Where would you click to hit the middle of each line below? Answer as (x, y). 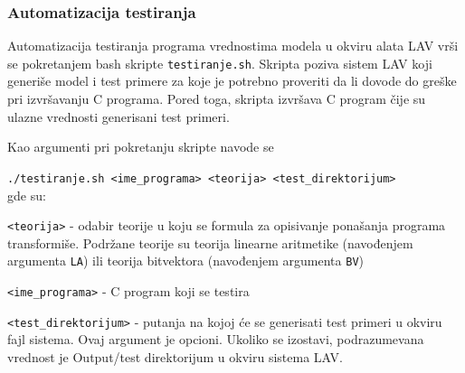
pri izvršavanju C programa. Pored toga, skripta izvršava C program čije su (217, 99)
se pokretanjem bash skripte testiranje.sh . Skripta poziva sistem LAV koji (220, 63)
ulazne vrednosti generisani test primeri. (119, 116)
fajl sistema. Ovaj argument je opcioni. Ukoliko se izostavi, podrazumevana (216, 339)
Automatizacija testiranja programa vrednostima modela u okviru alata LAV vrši (233, 46)
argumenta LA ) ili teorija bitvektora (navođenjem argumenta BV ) (186, 261)
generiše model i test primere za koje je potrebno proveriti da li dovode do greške (232, 81)
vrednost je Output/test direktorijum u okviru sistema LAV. (175, 356)
